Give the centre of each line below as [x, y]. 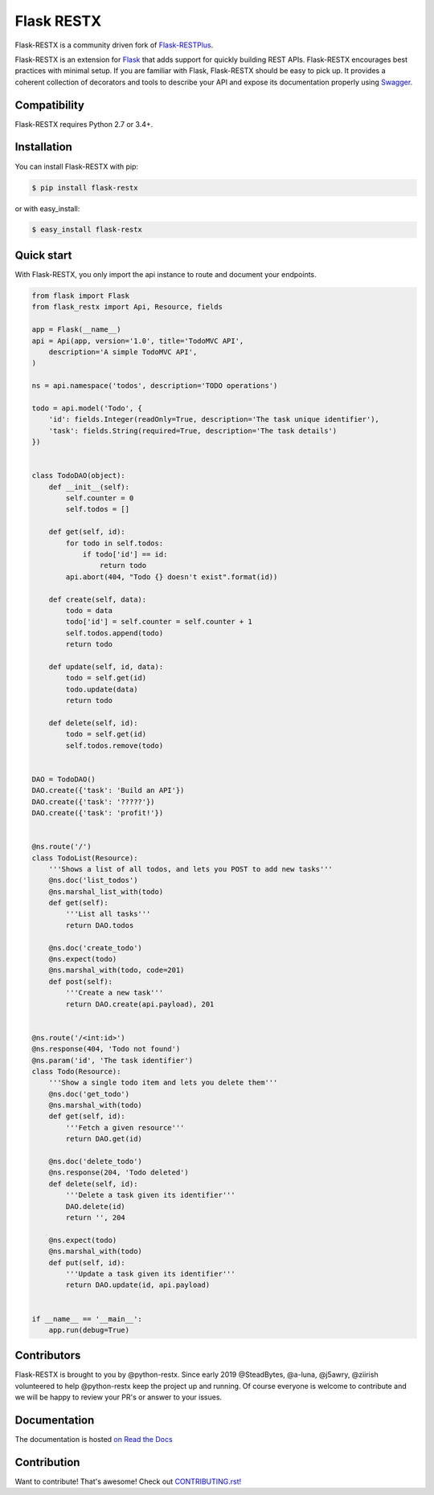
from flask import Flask [81, 296]
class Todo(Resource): [76, 1071]
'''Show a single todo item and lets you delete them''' [163, 1083]
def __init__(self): [89, 487]
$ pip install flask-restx [85, 188]
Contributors [48, 1356]
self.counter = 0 [100, 498]
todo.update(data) [102, 689]
